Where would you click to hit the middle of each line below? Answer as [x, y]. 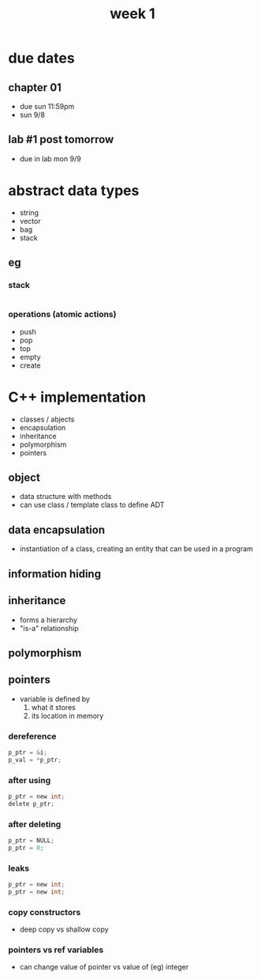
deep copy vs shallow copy [64, 929]
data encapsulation [57, 529]
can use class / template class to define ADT [92, 505]
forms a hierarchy [48, 620]
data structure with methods [65, 497]
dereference [32, 736]
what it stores [54, 707]
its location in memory [67, 716]
